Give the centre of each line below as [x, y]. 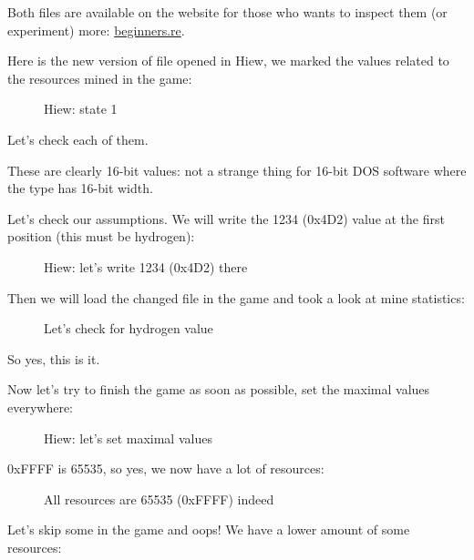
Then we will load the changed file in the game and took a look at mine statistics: [236, 297]
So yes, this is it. [54, 358]
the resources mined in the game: [100, 78]
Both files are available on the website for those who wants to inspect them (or [227, 12]
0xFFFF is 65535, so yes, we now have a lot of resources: [166, 468]
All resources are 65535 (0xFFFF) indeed [159, 499]
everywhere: [41, 407]
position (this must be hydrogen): [101, 236]
